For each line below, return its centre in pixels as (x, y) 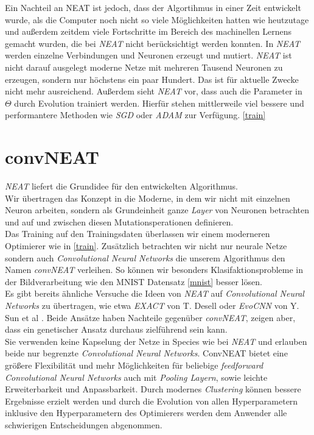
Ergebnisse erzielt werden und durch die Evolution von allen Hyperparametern (152, 401)
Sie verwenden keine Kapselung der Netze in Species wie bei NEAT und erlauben (156, 341)
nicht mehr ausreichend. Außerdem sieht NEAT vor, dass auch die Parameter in (154, 91)
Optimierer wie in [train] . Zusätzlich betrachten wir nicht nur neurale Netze (146, 246)
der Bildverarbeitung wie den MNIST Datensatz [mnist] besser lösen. (134, 281)
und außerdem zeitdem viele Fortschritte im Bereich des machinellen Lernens (148, 31)
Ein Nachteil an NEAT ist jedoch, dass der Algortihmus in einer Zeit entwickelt (153, 7)
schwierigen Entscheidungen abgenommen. (84, 424)
